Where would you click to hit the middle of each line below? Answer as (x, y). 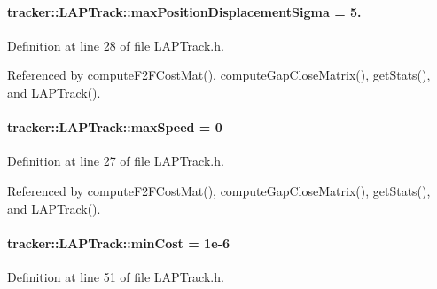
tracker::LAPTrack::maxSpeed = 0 (115, 127)
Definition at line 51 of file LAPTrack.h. (116, 276)
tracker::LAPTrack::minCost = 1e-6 (118, 242)
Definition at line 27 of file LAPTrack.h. (116, 161)
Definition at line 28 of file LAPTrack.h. (116, 45)
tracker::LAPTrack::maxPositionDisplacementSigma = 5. (184, 11)
